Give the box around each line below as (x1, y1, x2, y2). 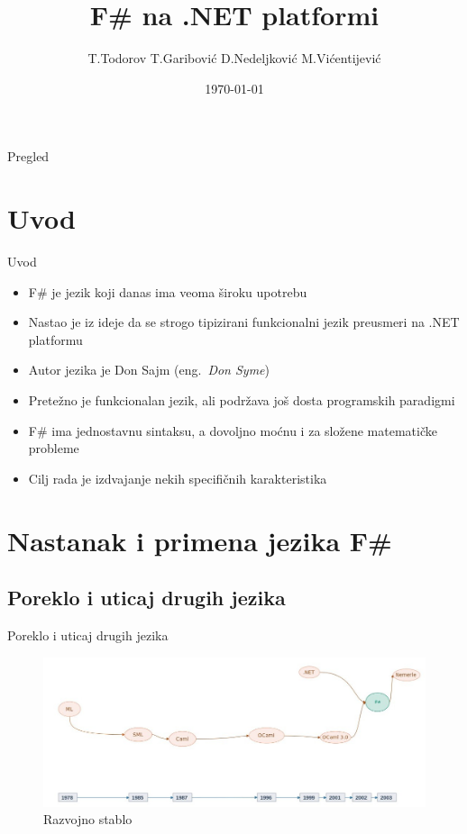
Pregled (7, 147, 50, 166)
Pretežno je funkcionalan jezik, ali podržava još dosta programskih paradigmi (28, 391, 455, 409)
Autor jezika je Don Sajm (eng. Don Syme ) (28, 360, 270, 379)
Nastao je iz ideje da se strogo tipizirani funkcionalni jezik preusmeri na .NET (28, 313, 460, 331)
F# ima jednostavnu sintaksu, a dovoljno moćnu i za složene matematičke (28, 421, 437, 440)
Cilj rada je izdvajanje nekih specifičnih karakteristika (28, 468, 327, 487)
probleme (28, 439, 79, 458)
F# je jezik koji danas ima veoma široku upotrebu (28, 282, 307, 301)
